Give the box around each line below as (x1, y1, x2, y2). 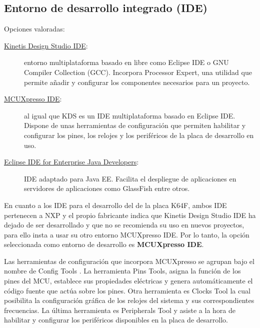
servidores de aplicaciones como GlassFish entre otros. (24, 183, 190, 193)
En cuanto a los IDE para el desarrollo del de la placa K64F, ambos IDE (4, 199, 227, 210)
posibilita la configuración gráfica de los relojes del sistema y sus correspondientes (4, 295, 254, 305)
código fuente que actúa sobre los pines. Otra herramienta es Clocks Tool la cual (4, 285, 250, 295)
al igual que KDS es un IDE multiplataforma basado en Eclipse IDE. (24, 110, 235, 120)
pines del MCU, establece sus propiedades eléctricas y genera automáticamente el (4, 275, 253, 286)
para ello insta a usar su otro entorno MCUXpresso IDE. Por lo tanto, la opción (4, 229, 249, 239)
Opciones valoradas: (4, 23, 65, 34)
